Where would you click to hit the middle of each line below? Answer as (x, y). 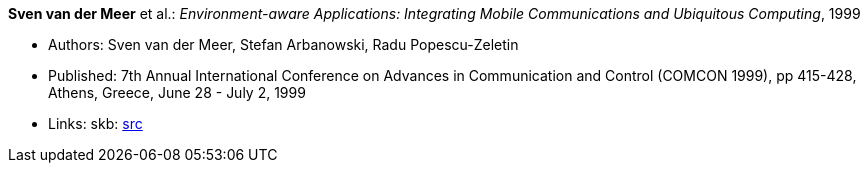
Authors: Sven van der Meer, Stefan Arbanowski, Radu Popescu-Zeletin (283, 44)
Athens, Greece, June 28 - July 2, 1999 (177, 92)
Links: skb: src (95, 123)
